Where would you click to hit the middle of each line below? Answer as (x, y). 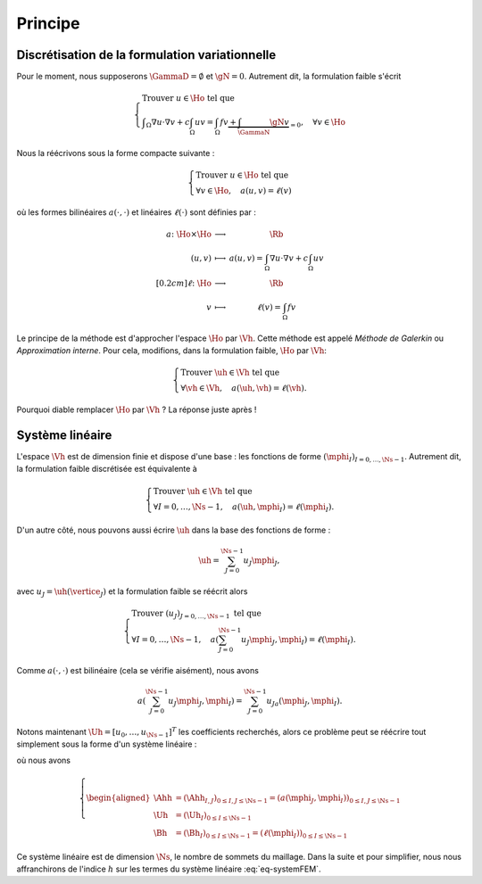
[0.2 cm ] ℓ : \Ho (183, 284)
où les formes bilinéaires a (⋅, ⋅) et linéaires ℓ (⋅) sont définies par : (136, 212)
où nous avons (44, 760)
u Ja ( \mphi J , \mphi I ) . (304, 702)
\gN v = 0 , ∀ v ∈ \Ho (307, 123)
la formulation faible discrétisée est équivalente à (107, 469)
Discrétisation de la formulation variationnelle (146, 55)
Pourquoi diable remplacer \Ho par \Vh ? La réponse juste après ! (137, 409)
